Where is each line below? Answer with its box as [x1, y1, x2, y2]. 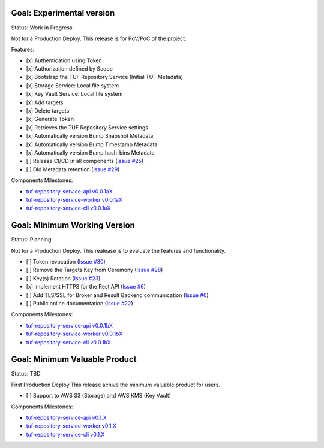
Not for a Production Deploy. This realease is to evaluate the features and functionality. [11, 247, 226, 254]
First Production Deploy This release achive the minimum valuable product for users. [11, 381, 220, 388]
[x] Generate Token [26, 116, 74, 123]
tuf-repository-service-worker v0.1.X [26, 422, 117, 429]
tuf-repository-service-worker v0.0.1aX [26, 196, 123, 203]
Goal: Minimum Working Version [11, 220, 135, 231]
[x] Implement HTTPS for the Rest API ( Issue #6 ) [26, 283, 146, 290]
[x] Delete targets [26, 107, 70, 114]
